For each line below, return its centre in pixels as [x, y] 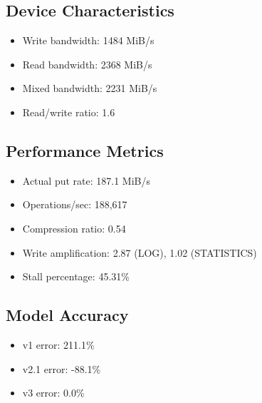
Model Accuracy [67, 315]
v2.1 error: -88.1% [62, 368]
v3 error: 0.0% [53, 393]
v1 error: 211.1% [58, 344]
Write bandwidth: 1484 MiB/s [88, 40]
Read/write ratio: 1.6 [69, 112]
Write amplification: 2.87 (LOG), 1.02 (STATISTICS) [140, 252]
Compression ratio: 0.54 [74, 228]
